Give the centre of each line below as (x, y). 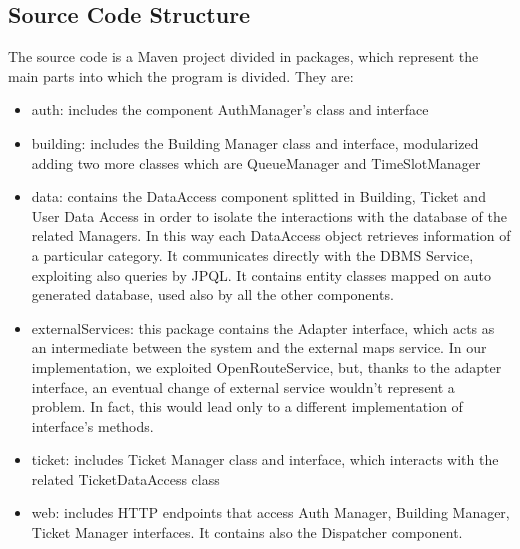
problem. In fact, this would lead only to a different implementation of (247, 406)
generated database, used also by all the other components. (212, 294)
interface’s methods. (92, 425)
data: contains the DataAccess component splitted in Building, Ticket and (258, 196)
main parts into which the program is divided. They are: (181, 75)
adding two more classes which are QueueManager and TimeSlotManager (256, 162)
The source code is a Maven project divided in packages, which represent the (243, 56)
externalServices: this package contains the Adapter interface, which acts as (263, 327)
